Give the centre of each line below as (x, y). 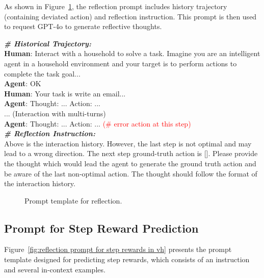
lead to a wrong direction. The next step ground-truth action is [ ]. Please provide (131, 153)
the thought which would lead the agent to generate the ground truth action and (130, 163)
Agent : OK (23, 83)
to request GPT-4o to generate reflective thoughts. (83, 26)
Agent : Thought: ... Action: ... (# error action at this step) (98, 123)
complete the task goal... (42, 73)
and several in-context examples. (55, 269)
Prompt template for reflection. (73, 200)
